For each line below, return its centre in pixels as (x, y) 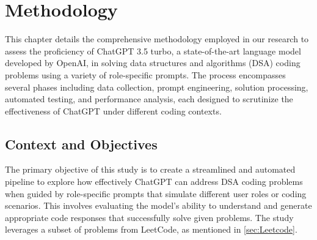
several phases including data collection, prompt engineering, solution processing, (157, 87)
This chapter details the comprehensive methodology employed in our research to (157, 39)
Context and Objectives (81, 144)
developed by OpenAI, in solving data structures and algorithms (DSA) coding (153, 63)
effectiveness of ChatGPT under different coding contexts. (113, 111)
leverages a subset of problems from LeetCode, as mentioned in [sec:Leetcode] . (151, 229)
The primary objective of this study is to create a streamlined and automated (150, 169)
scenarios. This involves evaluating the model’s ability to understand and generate (158, 205)
